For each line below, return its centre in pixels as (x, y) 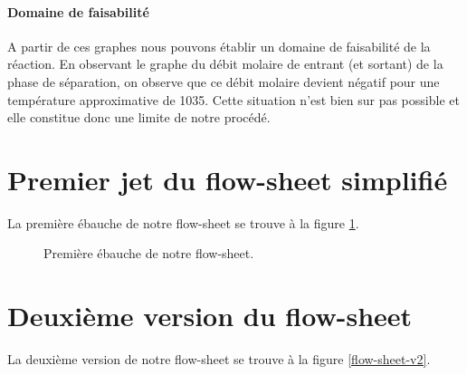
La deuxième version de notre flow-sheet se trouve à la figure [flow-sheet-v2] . (219, 359)
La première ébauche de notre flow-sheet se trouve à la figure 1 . (183, 222)
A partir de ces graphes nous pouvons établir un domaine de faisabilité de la (219, 46)
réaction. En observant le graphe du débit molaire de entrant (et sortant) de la (225, 64)
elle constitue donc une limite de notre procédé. (139, 117)
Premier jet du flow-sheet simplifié (228, 179)
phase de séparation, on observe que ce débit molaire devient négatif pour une (224, 81)
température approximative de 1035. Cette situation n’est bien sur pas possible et (233, 99)
